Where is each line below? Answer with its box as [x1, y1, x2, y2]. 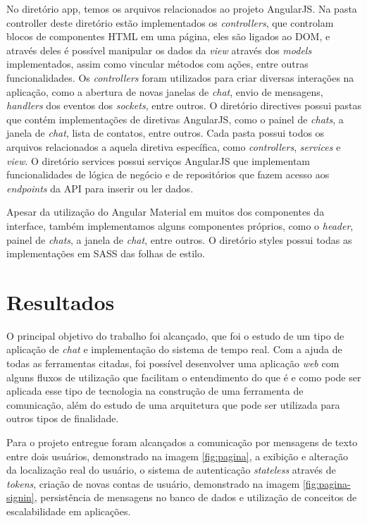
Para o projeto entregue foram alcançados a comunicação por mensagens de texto [6, 434, 358, 449]
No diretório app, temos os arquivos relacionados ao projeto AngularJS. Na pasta [6, 1, 357, 16]
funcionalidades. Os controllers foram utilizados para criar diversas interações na [6, 70, 354, 85]
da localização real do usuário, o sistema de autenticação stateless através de [6, 462, 336, 477]
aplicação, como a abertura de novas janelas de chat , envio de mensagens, [6, 84, 323, 99]
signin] [6, 490, 35, 505]
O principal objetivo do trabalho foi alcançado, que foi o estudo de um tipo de [6, 328, 344, 343]
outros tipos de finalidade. [6, 411, 119, 426]
